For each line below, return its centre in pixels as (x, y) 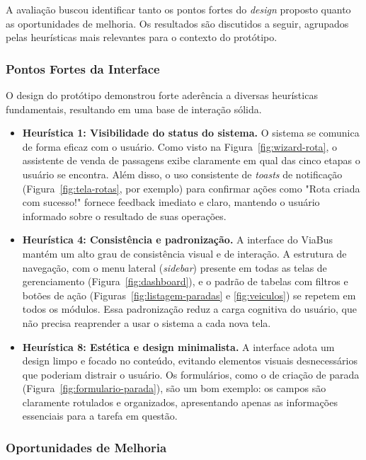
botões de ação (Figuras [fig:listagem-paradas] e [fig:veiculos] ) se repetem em (189, 295)
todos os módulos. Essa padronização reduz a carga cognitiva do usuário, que (189, 309)
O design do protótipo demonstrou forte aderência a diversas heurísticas (162, 95)
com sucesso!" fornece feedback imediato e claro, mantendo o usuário (171, 202)
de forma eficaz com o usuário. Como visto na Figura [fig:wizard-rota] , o (180, 146)
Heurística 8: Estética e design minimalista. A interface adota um (178, 346)
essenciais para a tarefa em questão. (100, 416)
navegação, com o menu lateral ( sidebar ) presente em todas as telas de (175, 267)
